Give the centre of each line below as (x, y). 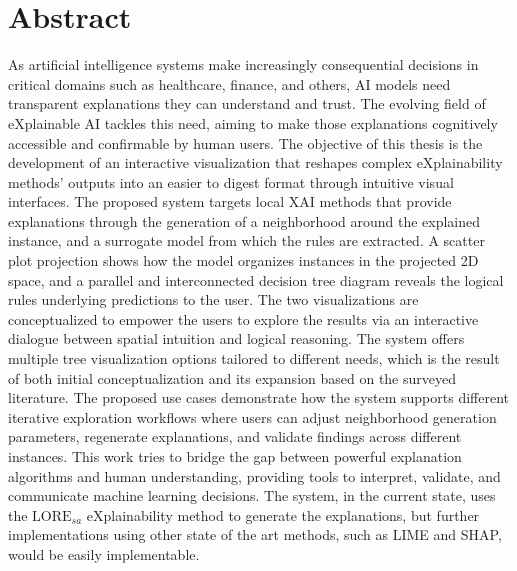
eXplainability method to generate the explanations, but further (283, 514)
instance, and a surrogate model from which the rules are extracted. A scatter (246, 240)
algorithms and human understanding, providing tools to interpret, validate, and (254, 475)
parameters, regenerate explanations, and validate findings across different (235, 436)
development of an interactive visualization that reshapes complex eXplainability (255, 162)
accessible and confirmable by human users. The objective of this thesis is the (245, 142)
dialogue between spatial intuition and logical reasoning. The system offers (236, 338)
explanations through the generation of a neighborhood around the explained (244, 220)
